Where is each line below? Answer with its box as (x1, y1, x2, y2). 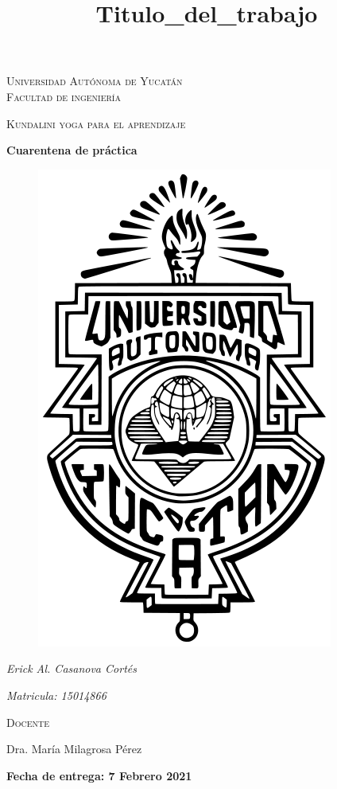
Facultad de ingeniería (6, 88, 121, 104)
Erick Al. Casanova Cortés (6, 660, 137, 677)
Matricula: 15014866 (6, 686, 107, 703)
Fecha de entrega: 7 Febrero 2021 (6, 767, 192, 783)
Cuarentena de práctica (6, 142, 138, 158)
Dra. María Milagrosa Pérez (6, 740, 142, 757)
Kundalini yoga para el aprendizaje (6, 115, 186, 131)
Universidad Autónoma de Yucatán (6, 72, 183, 89)
